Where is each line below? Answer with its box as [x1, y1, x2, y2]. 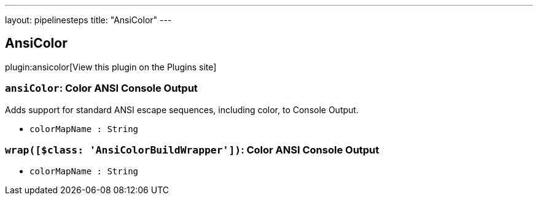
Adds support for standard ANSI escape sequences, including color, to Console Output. [5, 104, 359, 115]
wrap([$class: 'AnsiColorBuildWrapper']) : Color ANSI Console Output [5, 143, 380, 156]
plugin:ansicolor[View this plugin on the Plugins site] [5, 61, 217, 72]
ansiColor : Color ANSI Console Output [5, 82, 198, 95]
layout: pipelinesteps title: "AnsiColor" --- [5, 15, 172, 25]
